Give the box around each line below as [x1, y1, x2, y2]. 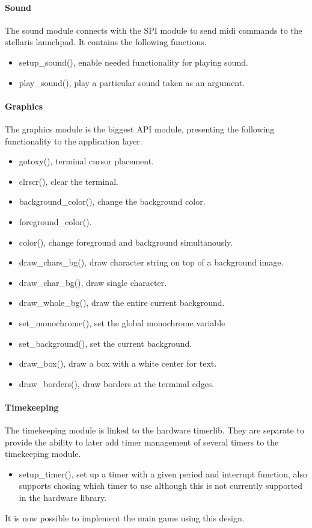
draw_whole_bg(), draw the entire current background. [19, 296, 225, 309]
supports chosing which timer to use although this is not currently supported [19, 479, 303, 492]
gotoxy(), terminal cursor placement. [19, 155, 154, 167]
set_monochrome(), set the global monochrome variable [19, 316, 225, 329]
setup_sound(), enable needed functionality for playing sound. [19, 55, 248, 68]
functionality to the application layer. [5, 134, 142, 147]
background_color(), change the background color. [19, 195, 206, 208]
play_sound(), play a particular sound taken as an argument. [19, 76, 245, 89]
